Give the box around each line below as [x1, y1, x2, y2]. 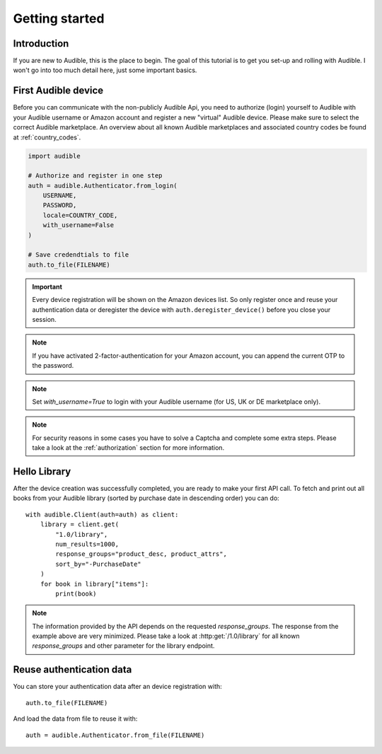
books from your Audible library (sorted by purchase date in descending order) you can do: [13, 494, 279, 502]
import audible [28, 152, 81, 160]
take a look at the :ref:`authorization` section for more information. [32, 443, 225, 452]
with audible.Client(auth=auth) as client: [25, 510, 179, 518]
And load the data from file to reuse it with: [13, 714, 138, 723]
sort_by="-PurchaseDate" [55, 559, 141, 568]
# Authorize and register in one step [28, 172, 163, 180]
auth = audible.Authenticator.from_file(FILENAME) [25, 731, 205, 739]
